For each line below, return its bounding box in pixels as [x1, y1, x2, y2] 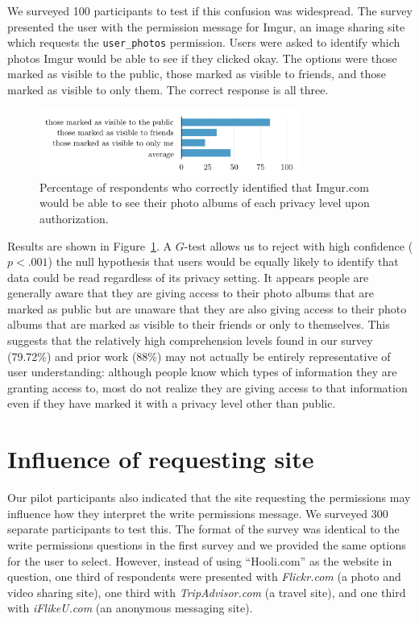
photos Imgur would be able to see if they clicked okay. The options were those [7, 49, 397, 66]
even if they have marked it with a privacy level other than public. [7, 395, 336, 412]
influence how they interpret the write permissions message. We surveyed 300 [7, 504, 388, 521]
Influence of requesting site [7, 442, 314, 475]
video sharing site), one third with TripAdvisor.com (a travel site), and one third [7, 583, 406, 600]
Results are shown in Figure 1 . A [7, 237, 172, 254]
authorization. [39, 209, 109, 226]
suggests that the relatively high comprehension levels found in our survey [7, 332, 373, 349]
